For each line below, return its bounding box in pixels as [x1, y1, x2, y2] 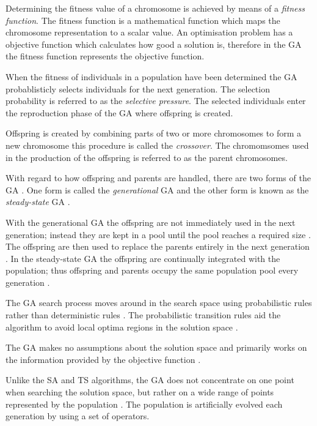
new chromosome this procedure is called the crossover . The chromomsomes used [5, 138, 309, 151]
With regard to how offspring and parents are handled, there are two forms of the [5, 171, 311, 184]
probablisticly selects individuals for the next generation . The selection [5, 82, 270, 95]
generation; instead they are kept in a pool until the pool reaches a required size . [5, 228, 311, 241]
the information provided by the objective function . [5, 353, 201, 365]
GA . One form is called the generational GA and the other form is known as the [5, 183, 309, 196]
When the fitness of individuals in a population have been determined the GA [5, 70, 297, 83]
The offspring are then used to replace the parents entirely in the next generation [5, 240, 310, 253]
